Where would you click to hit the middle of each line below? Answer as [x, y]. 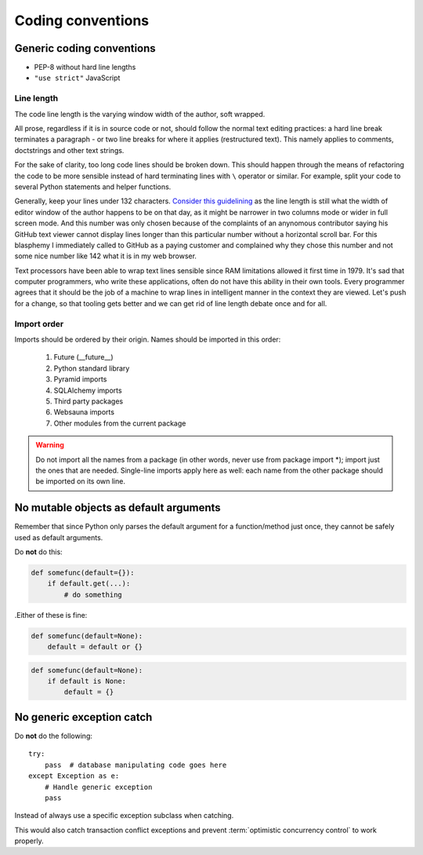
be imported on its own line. [80, 481]
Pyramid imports [80, 379]
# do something [93, 594]
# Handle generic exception [98, 787]
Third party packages [89, 401]
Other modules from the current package [120, 423]
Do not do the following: [54, 736]
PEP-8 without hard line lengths [85, 68]
